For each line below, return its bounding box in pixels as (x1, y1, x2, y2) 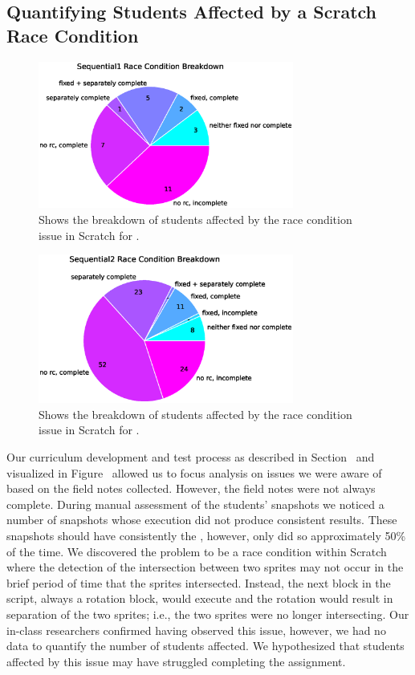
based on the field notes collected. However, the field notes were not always (6, 480, 376, 497)
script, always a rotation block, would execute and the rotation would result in (6, 590, 393, 607)
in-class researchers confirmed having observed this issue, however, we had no (6, 621, 386, 638)
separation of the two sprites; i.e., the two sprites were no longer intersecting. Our (6, 605, 409, 622)
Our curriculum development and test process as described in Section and (6, 448, 375, 465)
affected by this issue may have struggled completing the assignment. (6, 653, 346, 669)
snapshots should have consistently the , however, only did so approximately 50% (6, 527, 406, 543)
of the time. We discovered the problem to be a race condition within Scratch (6, 543, 387, 559)
